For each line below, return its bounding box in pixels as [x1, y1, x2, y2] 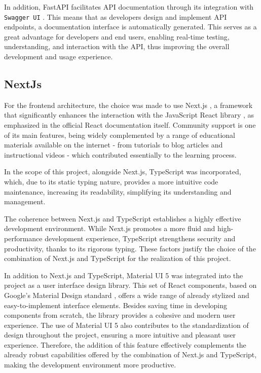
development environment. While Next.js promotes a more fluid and [4, 223, 215, 234]
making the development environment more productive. [4, 359, 176, 370]
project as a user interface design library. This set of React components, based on [4, 280, 257, 290]
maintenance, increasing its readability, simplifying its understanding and [4, 186, 232, 197]
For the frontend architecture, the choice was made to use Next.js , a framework [4, 99, 253, 110]
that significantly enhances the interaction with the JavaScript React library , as [4, 109, 254, 120]
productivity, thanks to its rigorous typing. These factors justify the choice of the [4, 243, 256, 253]
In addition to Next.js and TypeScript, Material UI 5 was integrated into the [4, 270, 243, 280]
